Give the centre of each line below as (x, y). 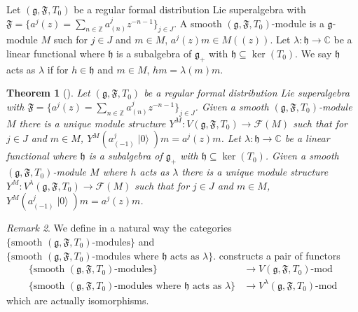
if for (58, 69)
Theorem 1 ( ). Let (48, 93)
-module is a (298, 23)
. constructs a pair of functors (277, 255)
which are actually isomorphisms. (78, 300)
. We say (314, 53)
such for (71, 40)
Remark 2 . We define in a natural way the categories (119, 228)
